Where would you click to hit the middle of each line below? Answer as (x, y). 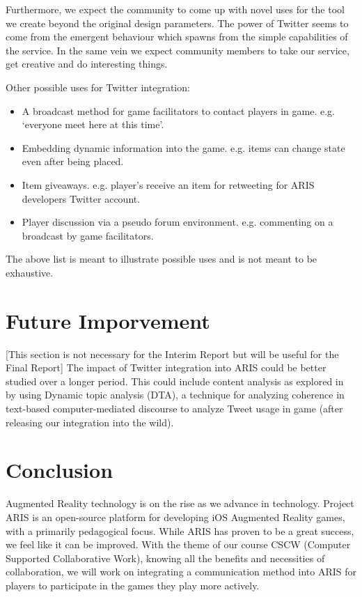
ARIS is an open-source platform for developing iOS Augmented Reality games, (175, 517)
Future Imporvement (108, 320)
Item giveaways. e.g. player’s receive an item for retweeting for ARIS (168, 184)
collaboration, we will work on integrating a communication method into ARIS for (181, 572)
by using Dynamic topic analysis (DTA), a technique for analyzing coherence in (175, 395)
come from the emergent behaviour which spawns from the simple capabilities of (177, 37)
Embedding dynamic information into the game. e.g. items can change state (183, 147)
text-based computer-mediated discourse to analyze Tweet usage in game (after (174, 408)
